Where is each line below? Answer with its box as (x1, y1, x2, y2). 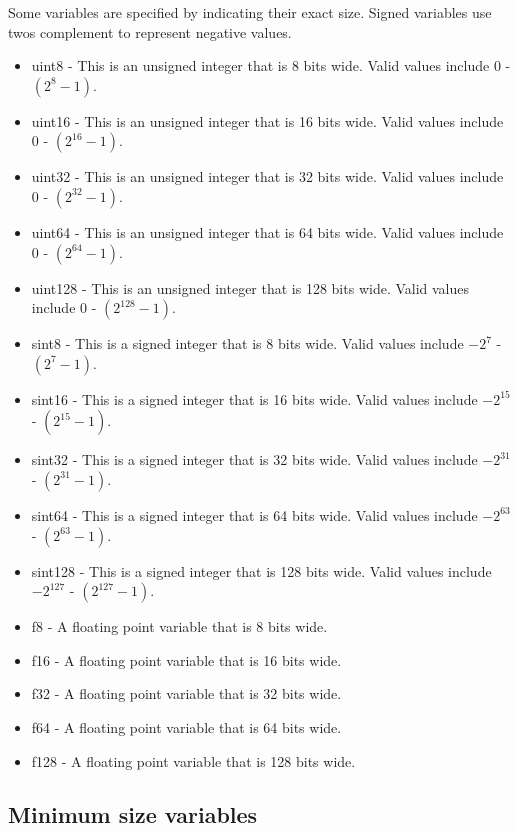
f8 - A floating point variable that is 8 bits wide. (31, 616, 328, 637)
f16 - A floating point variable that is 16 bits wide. (31, 649, 342, 670)
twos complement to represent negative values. (8, 21, 292, 42)
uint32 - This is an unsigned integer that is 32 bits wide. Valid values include (31, 166, 504, 187)
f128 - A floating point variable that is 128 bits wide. (31, 750, 356, 771)
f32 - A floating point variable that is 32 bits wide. (31, 683, 342, 704)
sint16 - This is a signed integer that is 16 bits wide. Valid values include (31, 388, 478, 409)
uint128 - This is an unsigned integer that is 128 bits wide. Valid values (31, 277, 470, 298)
